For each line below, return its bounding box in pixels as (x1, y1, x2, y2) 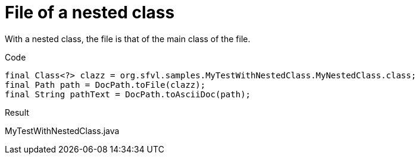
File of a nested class (5, 2, 175, 23)
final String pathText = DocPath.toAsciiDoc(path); (5, 89, 251, 99)
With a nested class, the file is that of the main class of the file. (5, 33, 251, 44)
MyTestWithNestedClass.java (5, 125, 120, 136)
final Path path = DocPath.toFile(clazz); (5, 79, 206, 90)
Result (5, 107, 29, 117)
